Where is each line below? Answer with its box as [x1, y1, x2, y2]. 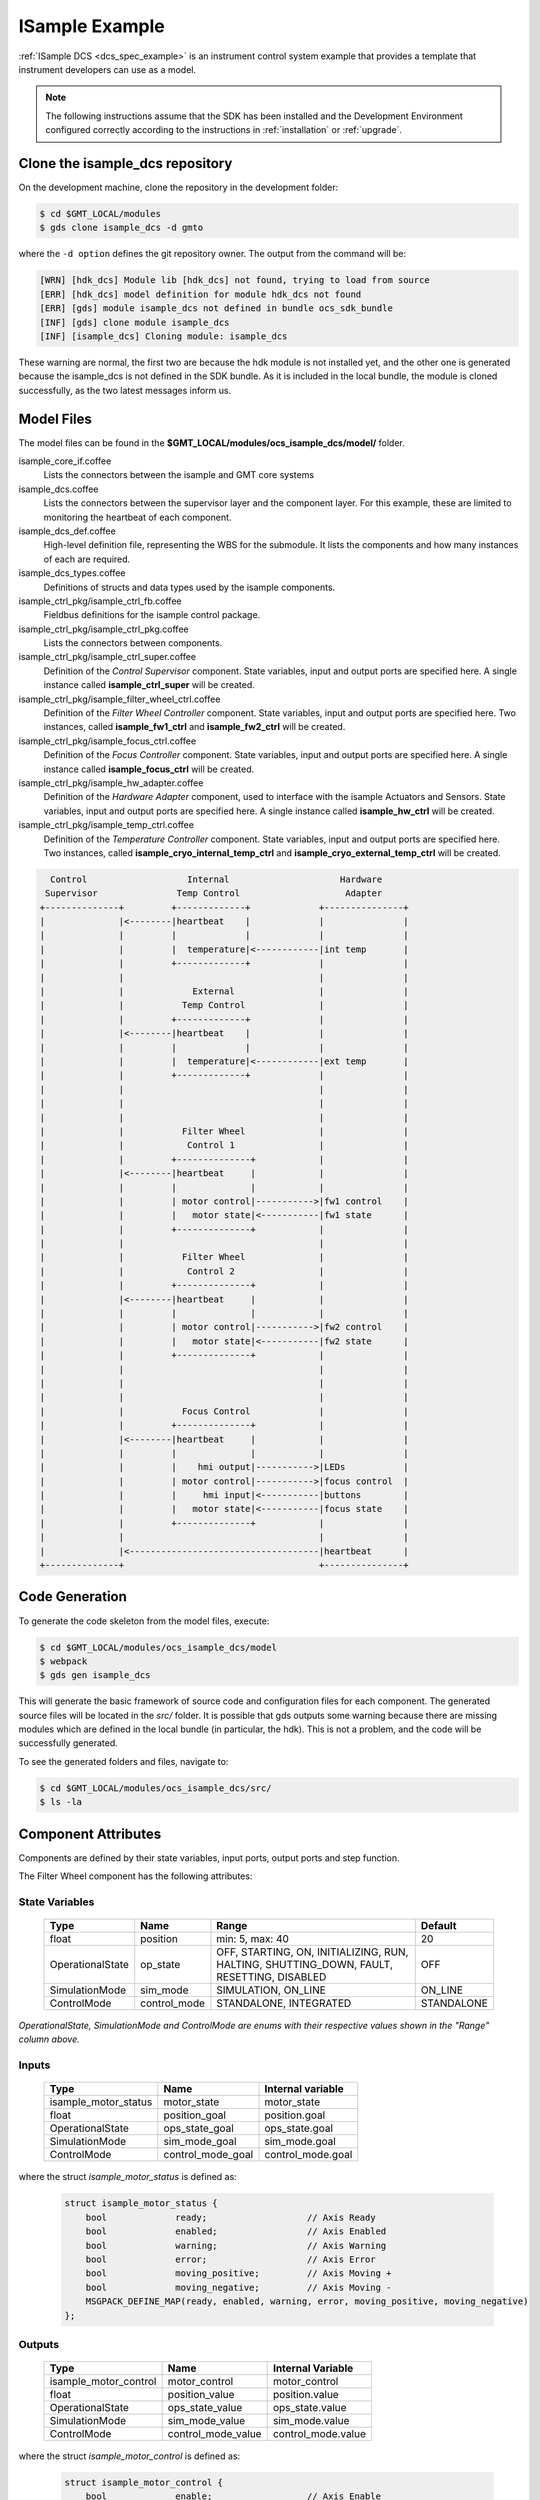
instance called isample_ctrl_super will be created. [43, 679, 255, 691]
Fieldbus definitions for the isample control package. [43, 609, 261, 621]
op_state [140, 1958, 181, 1972]
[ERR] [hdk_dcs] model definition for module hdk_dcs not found [39, 288, 362, 300]
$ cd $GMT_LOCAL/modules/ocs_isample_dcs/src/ [39, 1782, 272, 1794]
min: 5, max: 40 [216, 1932, 290, 1946]
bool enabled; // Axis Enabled [85, 2226, 387, 2237]
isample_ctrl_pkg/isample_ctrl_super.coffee [18, 651, 197, 663]
